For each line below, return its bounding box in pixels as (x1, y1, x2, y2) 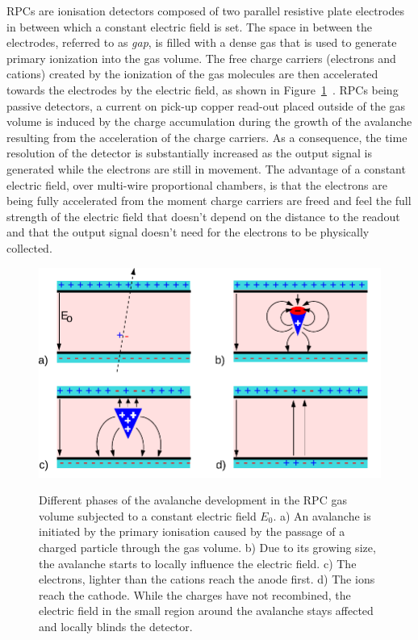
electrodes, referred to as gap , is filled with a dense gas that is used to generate (6, 34, 397, 51)
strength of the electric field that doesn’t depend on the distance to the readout (6, 207, 400, 224)
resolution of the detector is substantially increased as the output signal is (6, 144, 373, 161)
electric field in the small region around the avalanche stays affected (39, 602, 374, 619)
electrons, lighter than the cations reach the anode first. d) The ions (39, 571, 375, 588)
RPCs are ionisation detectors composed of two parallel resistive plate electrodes (6, 2, 405, 19)
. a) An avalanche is (273, 507, 371, 524)
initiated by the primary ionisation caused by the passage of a (39, 523, 345, 540)
